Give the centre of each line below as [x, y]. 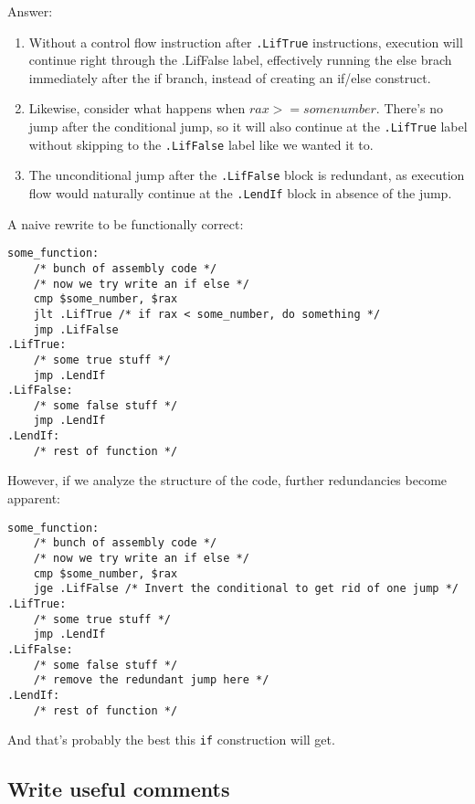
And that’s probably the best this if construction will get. [171, 740]
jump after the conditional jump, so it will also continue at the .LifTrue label [248, 127]
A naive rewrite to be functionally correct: [126, 223]
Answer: [30, 11]
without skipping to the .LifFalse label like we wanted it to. [201, 144]
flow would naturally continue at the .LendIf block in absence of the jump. [240, 193]
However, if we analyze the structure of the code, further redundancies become [227, 480]
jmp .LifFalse [76, 329]
